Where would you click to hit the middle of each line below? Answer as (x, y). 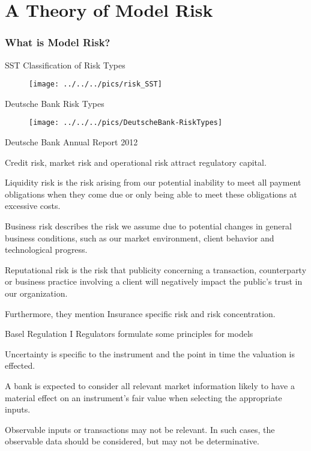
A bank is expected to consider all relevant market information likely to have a (150, 386)
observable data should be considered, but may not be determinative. (132, 441)
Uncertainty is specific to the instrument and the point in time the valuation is (150, 353)
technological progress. (46, 250)
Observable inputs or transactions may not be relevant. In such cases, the (140, 429)
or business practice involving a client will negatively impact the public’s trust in (154, 281)
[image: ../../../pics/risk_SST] (95, 84)
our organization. (36, 293)
